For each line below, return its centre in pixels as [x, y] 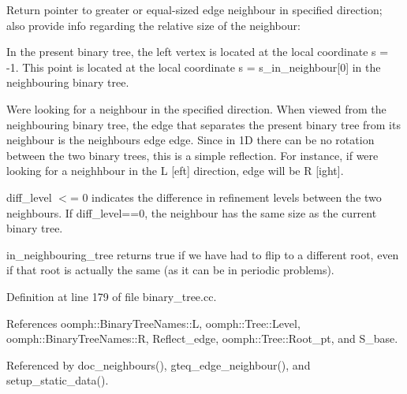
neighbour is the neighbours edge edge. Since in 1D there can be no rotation [190, 140]
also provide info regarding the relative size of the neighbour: [153, 25]
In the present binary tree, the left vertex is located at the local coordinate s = [198, 52]
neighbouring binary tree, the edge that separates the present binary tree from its [203, 124]
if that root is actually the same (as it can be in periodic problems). [170, 270]
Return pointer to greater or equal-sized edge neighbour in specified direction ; [194, 9]
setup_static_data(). [58, 380]
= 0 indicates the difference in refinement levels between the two [226, 197]
